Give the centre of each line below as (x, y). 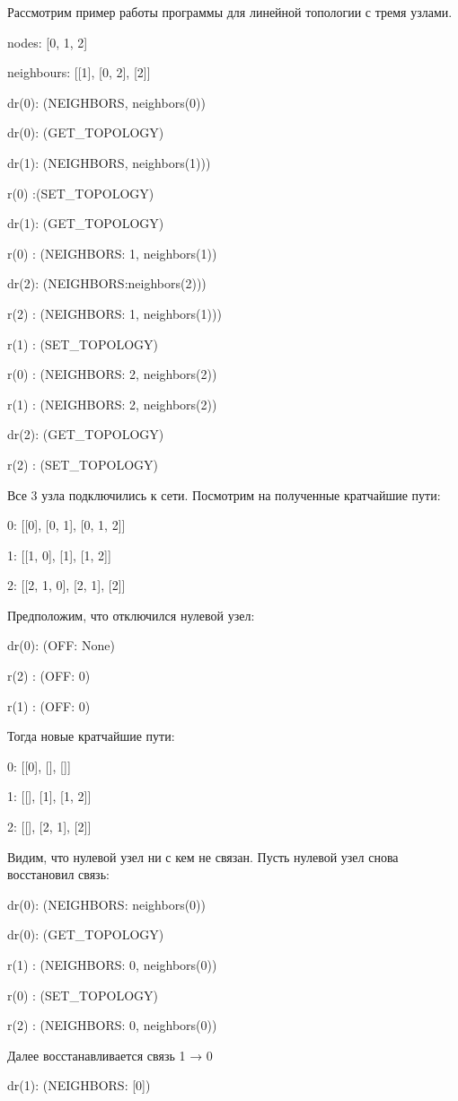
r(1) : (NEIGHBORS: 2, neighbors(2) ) (112, 404)
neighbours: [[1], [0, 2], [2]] (79, 72)
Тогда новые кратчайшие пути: (91, 736)
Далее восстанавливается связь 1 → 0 (110, 1055)
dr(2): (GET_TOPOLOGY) (86, 434)
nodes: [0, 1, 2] (48, 42)
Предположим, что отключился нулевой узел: (131, 615)
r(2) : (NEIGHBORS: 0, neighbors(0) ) (112, 1025)
